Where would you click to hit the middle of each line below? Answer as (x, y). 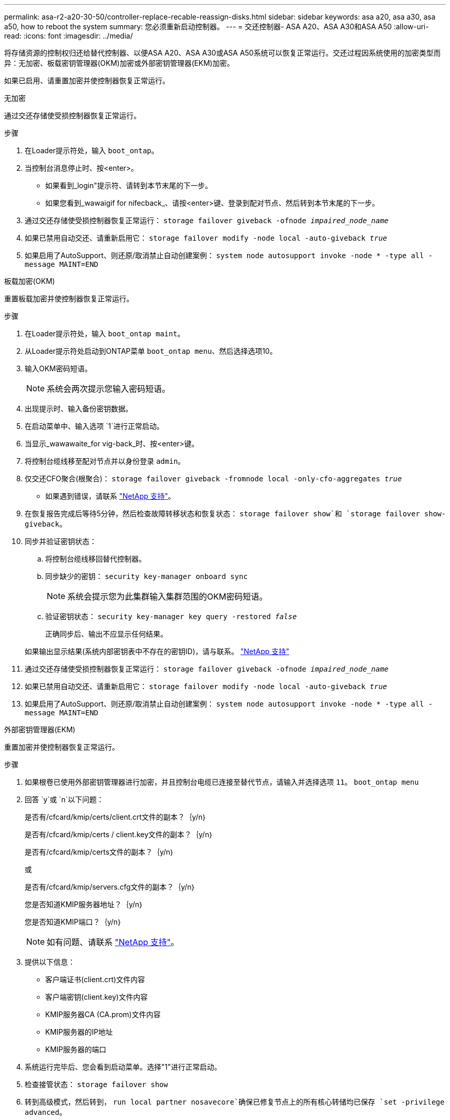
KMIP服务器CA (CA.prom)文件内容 (103, 1014)
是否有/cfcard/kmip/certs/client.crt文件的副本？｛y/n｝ (116, 817)
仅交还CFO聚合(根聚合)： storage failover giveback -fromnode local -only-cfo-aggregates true (213, 478)
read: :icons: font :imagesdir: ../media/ (69, 36)
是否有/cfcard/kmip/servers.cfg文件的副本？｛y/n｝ (110, 887)
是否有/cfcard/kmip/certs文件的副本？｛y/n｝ (100, 852)
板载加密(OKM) (30, 281)
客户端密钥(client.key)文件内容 (97, 997)
